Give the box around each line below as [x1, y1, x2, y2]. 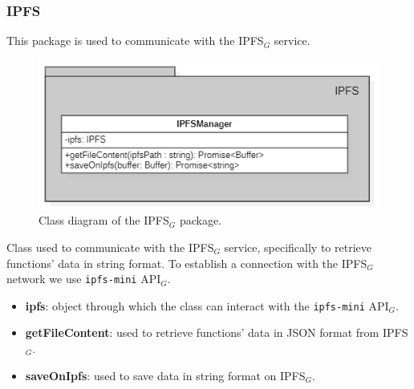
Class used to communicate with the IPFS [6, 238, 214, 255]
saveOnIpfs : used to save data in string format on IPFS [25, 367, 306, 383]
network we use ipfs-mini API [6, 270, 161, 287]
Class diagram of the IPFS [39, 212, 169, 229]
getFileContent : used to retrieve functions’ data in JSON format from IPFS [25, 324, 408, 341]
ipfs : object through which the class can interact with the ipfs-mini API [25, 297, 389, 314]
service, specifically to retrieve [224, 238, 371, 255]
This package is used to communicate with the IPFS [6, 32, 264, 49]
